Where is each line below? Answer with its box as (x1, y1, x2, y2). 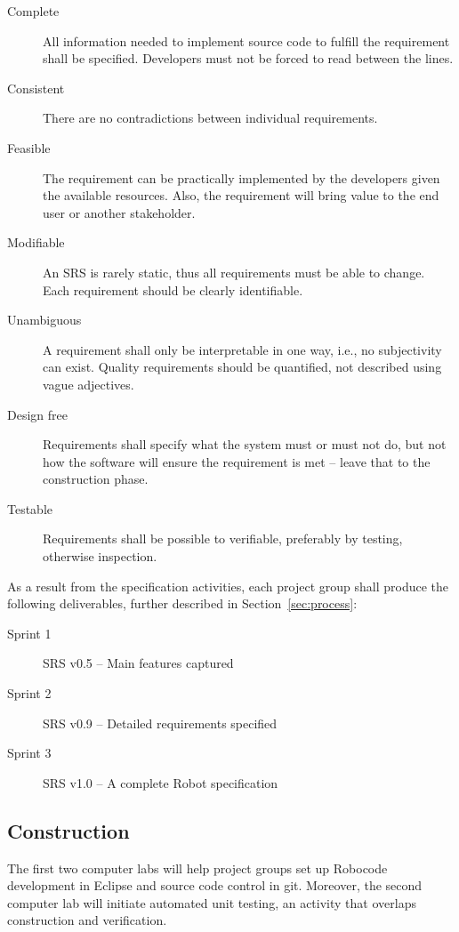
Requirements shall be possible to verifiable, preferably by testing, (43, 529, 403, 548)
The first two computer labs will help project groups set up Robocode (7, 858, 388, 877)
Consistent (7, 78, 65, 97)
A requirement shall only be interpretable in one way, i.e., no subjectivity (43, 340, 442, 358)
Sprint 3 (7, 743, 52, 762)
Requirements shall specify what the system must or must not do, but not (43, 435, 447, 454)
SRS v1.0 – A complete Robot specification (43, 773, 278, 791)
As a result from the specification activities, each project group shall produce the (7, 576, 449, 595)
